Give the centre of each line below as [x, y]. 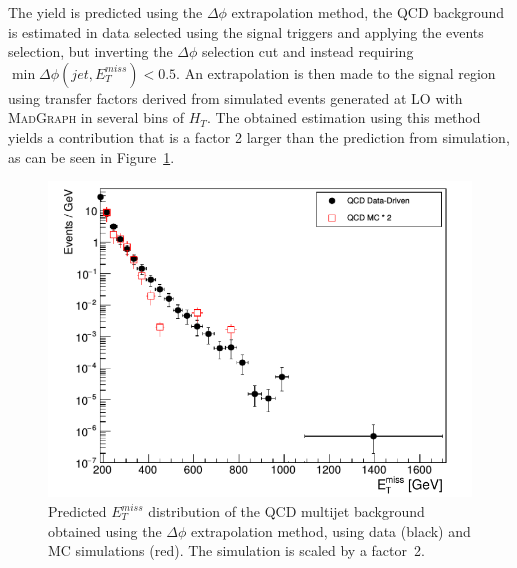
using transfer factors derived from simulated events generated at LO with [235, 97]
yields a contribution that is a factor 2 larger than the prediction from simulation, [259, 136]
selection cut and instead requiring [307, 51]
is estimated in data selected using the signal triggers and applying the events [246, 31]
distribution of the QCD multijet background [286, 511]
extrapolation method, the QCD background [368, 12]
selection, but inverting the [90, 51]
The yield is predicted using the [105, 12]
